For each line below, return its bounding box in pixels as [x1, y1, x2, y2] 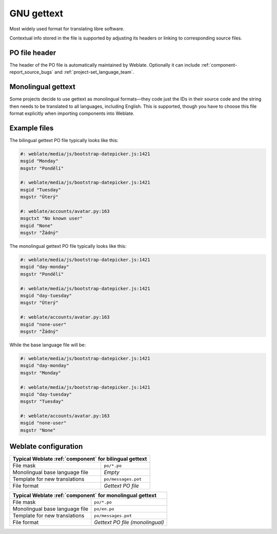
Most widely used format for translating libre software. [9, 26, 125, 32]
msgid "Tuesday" [20, 187, 62, 192]
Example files [9, 124, 54, 132]
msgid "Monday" [20, 158, 58, 164]
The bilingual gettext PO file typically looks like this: [9, 137, 118, 143]
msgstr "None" [20, 427, 56, 433]
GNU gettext [9, 8, 64, 19]
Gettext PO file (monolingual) [94, 519, 164, 526]
